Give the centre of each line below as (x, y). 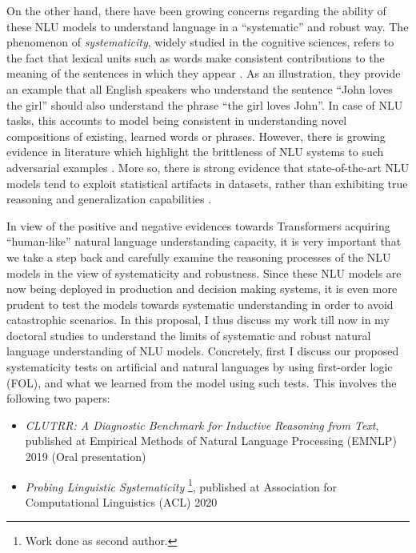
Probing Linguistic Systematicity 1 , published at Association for (181, 485)
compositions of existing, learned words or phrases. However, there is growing (196, 136)
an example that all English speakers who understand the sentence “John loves (200, 88)
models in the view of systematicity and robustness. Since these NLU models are (204, 272)
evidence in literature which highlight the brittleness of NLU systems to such (195, 152)
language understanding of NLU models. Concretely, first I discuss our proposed (203, 351)
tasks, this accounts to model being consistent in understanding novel (177, 120)
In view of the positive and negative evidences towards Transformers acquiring (198, 225)
